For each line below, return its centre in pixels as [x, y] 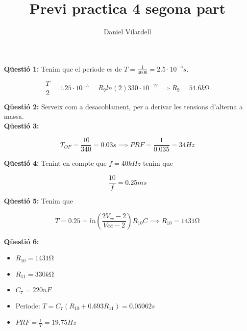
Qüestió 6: [22, 241]
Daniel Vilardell [127, 32]
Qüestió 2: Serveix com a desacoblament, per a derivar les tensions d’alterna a [123, 106]
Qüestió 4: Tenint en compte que [55, 163]
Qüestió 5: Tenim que [38, 201]
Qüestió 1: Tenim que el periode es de [63, 68]
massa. [14, 116]
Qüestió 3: [22, 125]
